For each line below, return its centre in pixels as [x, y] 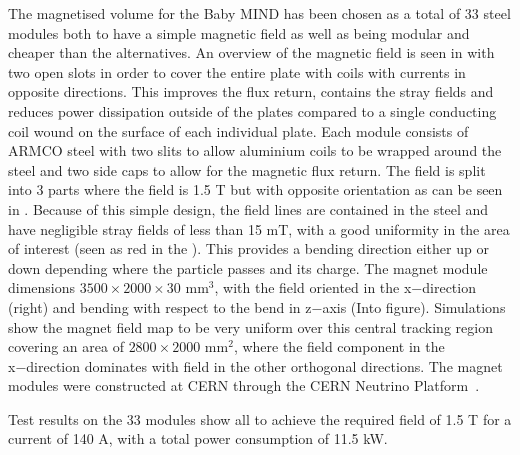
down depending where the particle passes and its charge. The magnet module [248, 267]
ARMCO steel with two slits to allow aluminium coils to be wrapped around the [255, 150]
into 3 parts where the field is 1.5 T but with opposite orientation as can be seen [255, 189]
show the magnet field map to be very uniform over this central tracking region [250, 326]
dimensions [42, 287]
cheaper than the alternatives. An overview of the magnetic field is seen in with [251, 52]
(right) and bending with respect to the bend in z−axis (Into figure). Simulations [257, 306]
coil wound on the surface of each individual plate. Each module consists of [238, 130]
